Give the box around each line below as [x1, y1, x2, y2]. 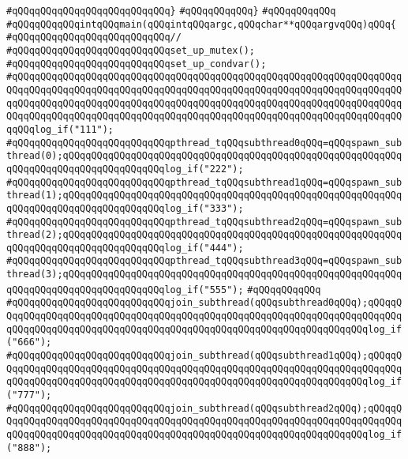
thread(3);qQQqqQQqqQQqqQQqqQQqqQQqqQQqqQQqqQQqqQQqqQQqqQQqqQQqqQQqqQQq [6, 269, 402, 280]
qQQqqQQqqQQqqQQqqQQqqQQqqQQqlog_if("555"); [6, 284, 244, 295]
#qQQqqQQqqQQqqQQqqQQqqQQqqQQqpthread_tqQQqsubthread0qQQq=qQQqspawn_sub [6, 137, 402, 149]
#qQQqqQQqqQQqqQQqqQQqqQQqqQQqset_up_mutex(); [6, 44, 255, 56]
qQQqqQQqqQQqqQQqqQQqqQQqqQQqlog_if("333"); [6, 202, 244, 214]
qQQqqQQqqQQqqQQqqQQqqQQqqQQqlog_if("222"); [6, 163, 244, 175]
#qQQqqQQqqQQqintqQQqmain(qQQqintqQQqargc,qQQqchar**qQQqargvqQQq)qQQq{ [6, 18, 396, 30]
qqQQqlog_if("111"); [6, 123, 114, 135]
